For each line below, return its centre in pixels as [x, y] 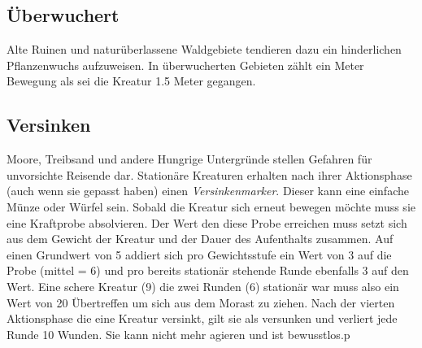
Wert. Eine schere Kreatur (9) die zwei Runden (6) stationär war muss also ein [203, 286]
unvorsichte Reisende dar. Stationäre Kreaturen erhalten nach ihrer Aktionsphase [209, 174]
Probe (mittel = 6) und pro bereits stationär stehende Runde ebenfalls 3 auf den [208, 270]
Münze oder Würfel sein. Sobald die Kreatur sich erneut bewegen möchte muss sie [211, 206]
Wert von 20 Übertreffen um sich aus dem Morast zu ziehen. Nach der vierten [201, 302]
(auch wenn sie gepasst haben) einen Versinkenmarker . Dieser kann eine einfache [208, 191]
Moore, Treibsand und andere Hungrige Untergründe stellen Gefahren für [189, 159]
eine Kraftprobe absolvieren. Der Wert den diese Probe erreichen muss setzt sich [207, 222]
